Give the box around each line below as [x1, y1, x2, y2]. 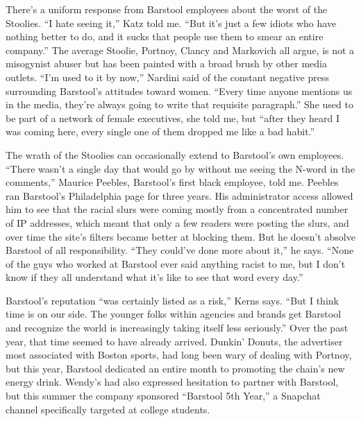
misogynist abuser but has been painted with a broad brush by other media [6, 56, 327, 71]
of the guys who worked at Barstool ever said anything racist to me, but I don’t [6, 256, 346, 270]
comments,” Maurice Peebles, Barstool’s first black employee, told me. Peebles [6, 175, 339, 189]
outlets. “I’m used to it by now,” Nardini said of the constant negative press [6, 69, 330, 84]
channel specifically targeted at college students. [6, 402, 210, 416]
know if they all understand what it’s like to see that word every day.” [6, 270, 303, 284]
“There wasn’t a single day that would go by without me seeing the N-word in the [6, 161, 355, 175]
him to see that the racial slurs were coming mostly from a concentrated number [6, 202, 349, 216]
